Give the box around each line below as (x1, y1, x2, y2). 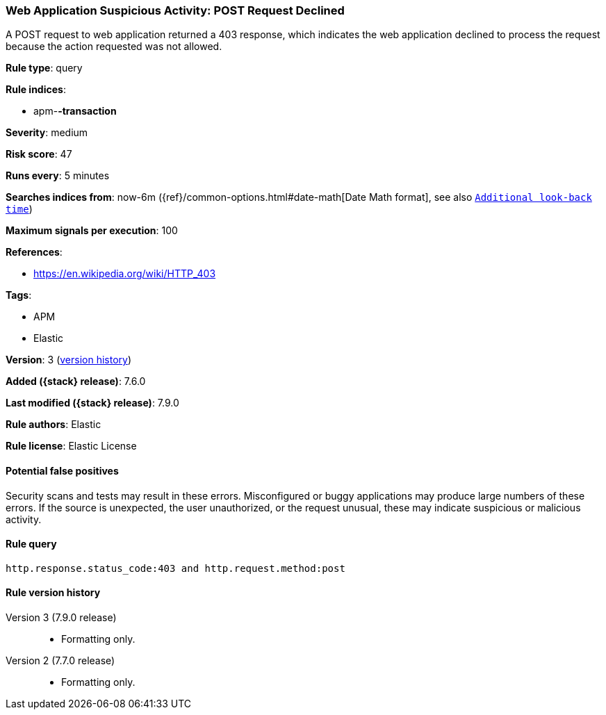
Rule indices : (6, 83, 66, 96)
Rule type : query (6, 62, 83, 74)
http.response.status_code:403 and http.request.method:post (6, 562, 345, 574)
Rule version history (6, 586, 101, 599)
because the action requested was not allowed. (6, 40, 222, 53)
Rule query (6, 538, 57, 550)
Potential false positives (6, 464, 119, 477)
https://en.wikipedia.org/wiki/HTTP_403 (33, 268, 216, 280)
